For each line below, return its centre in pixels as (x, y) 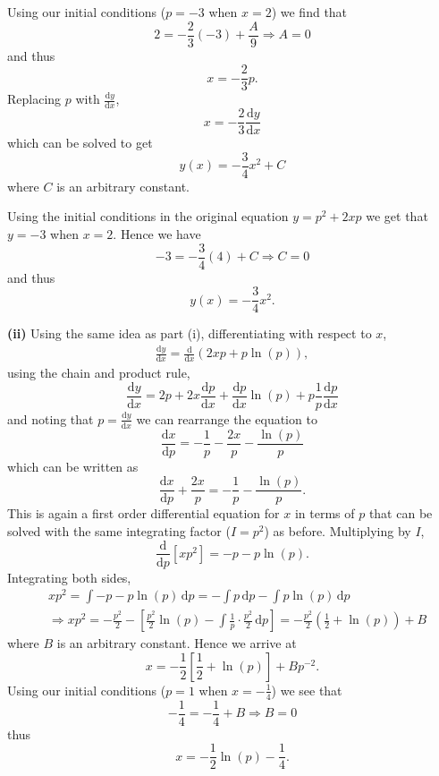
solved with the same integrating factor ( (119, 530)
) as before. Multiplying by (338, 530)
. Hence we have (157, 234)
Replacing (34, 99)
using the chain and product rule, (99, 373)
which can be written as (73, 466)
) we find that (309, 12)
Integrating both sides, (69, 577)
